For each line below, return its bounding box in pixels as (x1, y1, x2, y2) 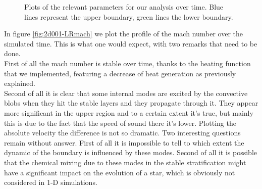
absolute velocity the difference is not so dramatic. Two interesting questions (4, 127, 241, 138)
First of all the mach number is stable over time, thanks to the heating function (4, 58, 251, 68)
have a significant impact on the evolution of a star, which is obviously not (4, 167, 235, 177)
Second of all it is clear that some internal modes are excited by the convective (4, 87, 248, 98)
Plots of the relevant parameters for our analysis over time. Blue (24, 2, 224, 12)
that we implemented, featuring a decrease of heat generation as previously (4, 68, 236, 78)
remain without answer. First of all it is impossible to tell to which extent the (4, 137, 244, 148)
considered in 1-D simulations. (4, 177, 97, 187)
